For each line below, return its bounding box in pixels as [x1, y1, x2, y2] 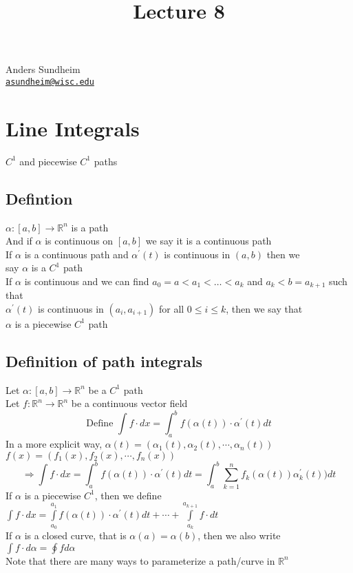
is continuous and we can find [24, 273, 149, 288]
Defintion [6, 187, 73, 209]
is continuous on [45, 233, 114, 248]
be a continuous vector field [71, 396, 188, 410]
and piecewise [19, 154, 77, 168]
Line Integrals [6, 114, 140, 142]
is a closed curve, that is [24, 528, 127, 543]
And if [6, 233, 32, 248]
